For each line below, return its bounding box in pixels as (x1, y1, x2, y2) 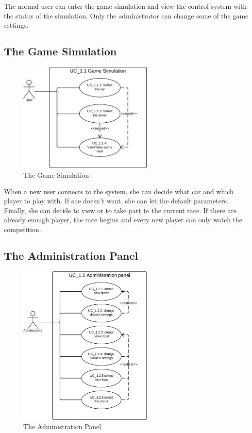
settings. (4, 20, 29, 30)
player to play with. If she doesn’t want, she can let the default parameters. (4, 196, 229, 206)
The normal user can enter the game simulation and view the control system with (4, 1, 247, 11)
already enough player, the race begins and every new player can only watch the (4, 215, 243, 225)
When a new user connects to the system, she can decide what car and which (4, 186, 234, 196)
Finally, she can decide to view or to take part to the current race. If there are (4, 205, 237, 215)
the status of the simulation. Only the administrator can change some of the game (4, 10, 249, 20)
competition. (4, 224, 41, 234)
